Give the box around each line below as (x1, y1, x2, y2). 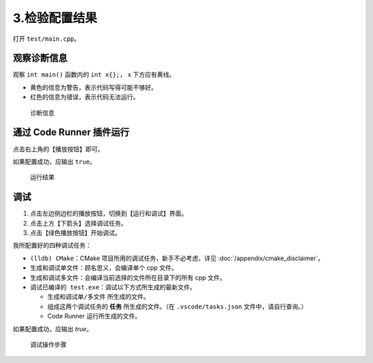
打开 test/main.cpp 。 (12, 35, 81, 43)
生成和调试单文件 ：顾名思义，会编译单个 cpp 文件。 (30, 264, 178, 272)
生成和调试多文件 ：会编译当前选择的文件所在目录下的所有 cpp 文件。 (30, 273, 227, 282)
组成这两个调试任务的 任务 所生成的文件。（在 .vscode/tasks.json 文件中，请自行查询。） (47, 302, 307, 311)
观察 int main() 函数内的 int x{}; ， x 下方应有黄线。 (12, 70, 175, 79)
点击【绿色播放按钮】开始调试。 (30, 228, 121, 237)
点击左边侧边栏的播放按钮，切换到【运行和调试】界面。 (30, 209, 188, 217)
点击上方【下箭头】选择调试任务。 (30, 219, 127, 227)
